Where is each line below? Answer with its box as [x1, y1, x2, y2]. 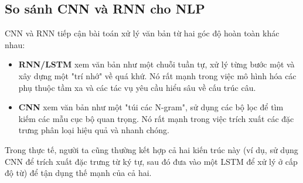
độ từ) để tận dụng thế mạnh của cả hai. [5, 167, 152, 179]
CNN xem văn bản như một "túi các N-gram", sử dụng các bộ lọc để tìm [18, 101, 284, 113]
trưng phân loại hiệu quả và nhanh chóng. [18, 124, 169, 136]
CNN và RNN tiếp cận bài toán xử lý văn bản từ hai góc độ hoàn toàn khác [5, 27, 280, 39]
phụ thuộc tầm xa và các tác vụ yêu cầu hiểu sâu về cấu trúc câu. [18, 81, 256, 93]
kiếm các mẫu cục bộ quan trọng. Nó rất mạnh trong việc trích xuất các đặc [18, 112, 294, 124]
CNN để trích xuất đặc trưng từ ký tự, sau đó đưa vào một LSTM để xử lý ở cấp [5, 155, 298, 167]
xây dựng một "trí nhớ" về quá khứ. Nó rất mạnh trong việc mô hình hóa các [18, 69, 297, 82]
